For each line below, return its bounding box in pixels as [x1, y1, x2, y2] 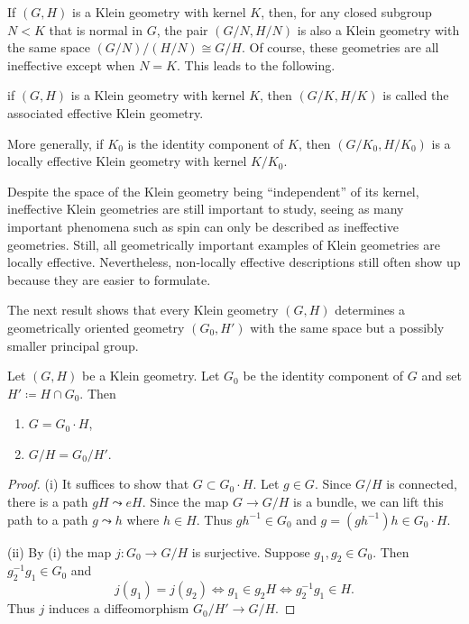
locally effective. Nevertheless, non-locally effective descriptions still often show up [7, 252, 461, 271]
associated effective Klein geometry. [7, 103, 204, 122]
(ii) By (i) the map [7, 542, 112, 561]
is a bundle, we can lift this [293, 492, 444, 511]
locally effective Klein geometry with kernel [7, 151, 247, 170]
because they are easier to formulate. [7, 270, 211, 289]
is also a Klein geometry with [297, 20, 460, 39]
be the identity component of [243, 366, 404, 385]
